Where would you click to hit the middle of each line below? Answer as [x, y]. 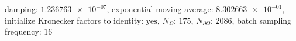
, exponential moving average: [160, 9]
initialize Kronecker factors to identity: [74, 20]
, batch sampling [262, 20]
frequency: [23, 31]
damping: [21, 9]
